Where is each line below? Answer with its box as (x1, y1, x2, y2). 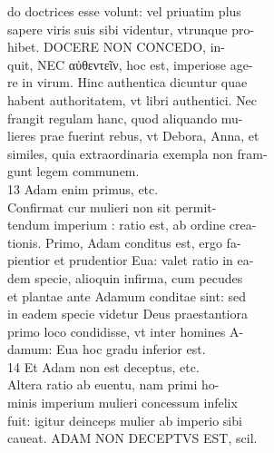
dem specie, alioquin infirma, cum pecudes (7, 268, 243, 287)
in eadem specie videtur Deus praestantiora (7, 304, 248, 323)
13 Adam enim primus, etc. (7, 179, 159, 198)
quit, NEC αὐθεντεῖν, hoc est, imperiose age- (7, 54, 253, 74)
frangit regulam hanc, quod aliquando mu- (7, 108, 243, 127)
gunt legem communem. (7, 162, 140, 181)
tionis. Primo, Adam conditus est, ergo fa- (7, 232, 241, 251)
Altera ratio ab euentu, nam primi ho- (7, 375, 220, 394)
